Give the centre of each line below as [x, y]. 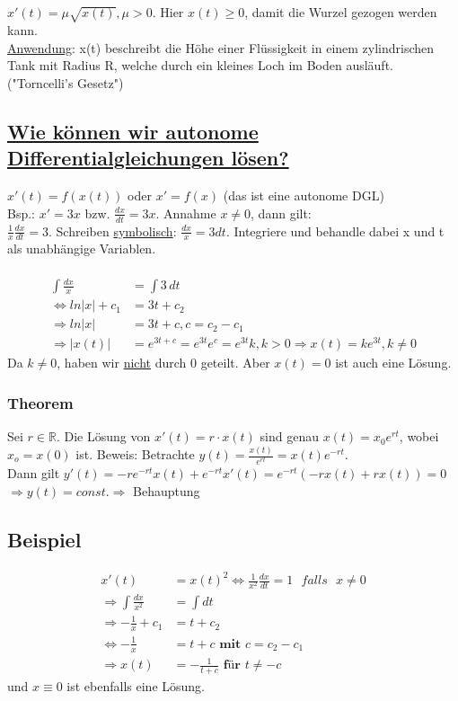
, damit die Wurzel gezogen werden [341, 12]
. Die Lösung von [103, 436]
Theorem [40, 402]
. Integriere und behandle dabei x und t [335, 231]
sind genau [289, 436]
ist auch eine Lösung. [393, 363]
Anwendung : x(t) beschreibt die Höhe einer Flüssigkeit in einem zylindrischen [221, 47]
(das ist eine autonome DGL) [304, 195]
